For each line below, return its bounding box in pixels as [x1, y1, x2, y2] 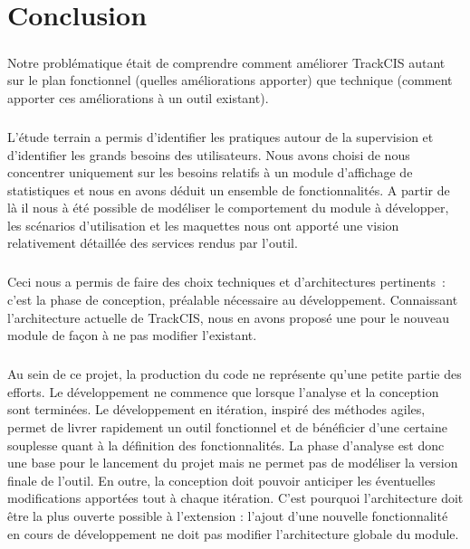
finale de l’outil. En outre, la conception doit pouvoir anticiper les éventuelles [7, 470, 436, 489]
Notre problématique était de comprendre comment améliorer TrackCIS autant [7, 52, 446, 71]
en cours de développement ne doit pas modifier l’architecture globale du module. [7, 524, 459, 543]
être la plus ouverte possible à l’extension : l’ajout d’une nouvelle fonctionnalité [7, 506, 448, 525]
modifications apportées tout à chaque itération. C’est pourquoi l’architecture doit [7, 488, 464, 507]
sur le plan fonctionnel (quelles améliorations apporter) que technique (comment [7, 71, 453, 90]
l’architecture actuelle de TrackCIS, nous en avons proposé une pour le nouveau [7, 308, 450, 327]
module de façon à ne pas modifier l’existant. [7, 326, 257, 345]
